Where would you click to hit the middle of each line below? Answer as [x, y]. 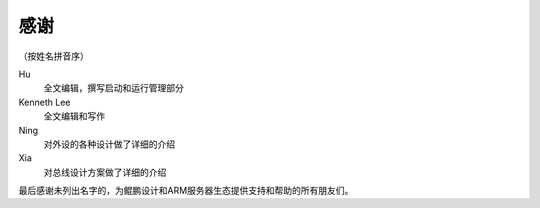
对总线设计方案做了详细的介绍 [105, 172]
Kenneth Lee [44, 102]
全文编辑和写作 [74, 116]
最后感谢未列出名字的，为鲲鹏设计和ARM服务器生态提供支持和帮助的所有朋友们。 [186, 191]
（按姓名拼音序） [53, 56]
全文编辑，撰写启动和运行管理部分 [113, 88]
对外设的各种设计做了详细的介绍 [109, 144]
